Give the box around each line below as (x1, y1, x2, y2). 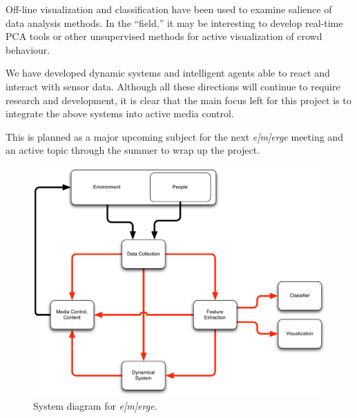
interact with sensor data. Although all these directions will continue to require (6, 79, 340, 93)
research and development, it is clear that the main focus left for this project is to (6, 92, 351, 107)
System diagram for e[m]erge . (33, 399, 157, 413)
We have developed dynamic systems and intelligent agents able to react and (6, 66, 330, 80)
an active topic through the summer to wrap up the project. (6, 143, 260, 157)
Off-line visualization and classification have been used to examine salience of (6, 2, 332, 16)
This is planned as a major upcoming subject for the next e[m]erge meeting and (6, 129, 343, 143)
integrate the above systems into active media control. (6, 106, 234, 121)
